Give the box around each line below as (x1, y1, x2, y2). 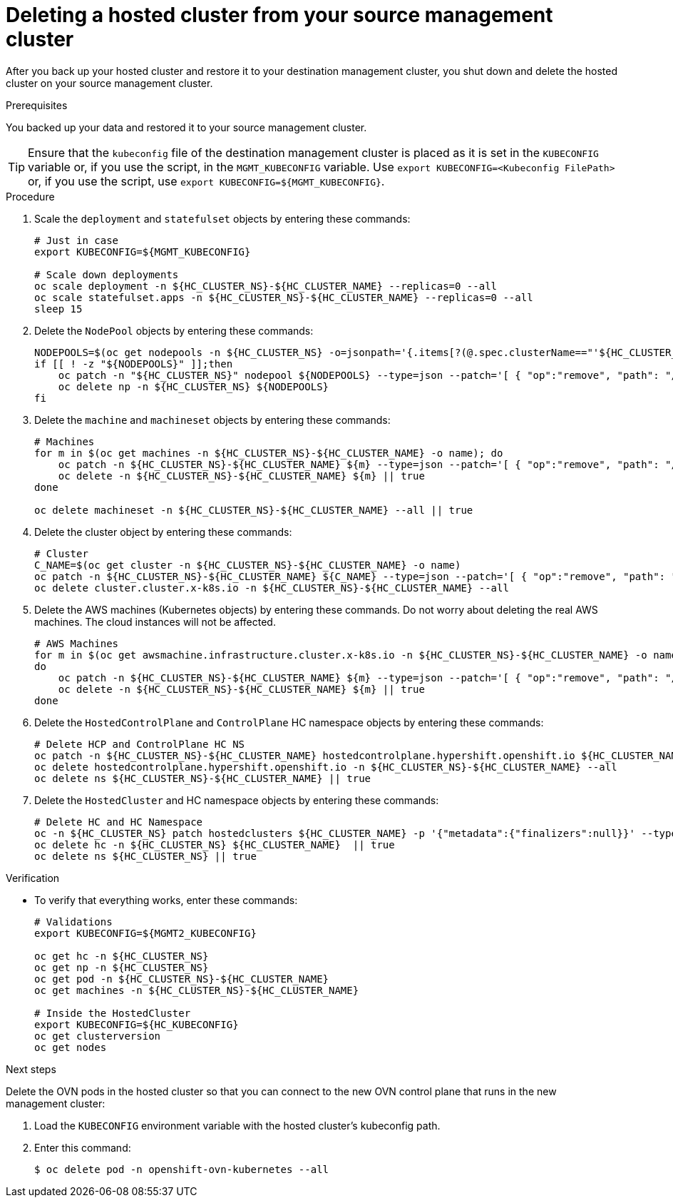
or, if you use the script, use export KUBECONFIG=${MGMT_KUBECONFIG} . (28, 173, 385, 188)
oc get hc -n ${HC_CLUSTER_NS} (34, 950, 209, 962)
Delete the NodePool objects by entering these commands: (34, 324, 314, 337)
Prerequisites (6, 98, 68, 111)
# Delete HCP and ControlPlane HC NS (34, 738, 245, 750)
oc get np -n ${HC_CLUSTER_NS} (34, 961, 209, 973)
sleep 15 (34, 303, 83, 315)
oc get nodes (34, 1041, 107, 1053)
